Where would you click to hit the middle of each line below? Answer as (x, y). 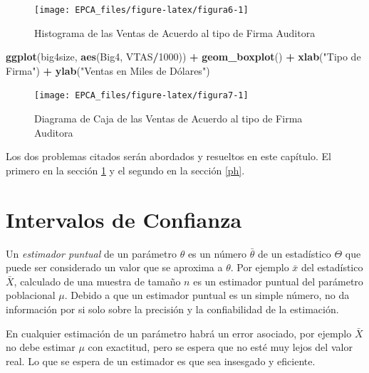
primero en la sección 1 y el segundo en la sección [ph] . (125, 170)
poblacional (31, 295)
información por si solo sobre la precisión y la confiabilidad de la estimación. (172, 309)
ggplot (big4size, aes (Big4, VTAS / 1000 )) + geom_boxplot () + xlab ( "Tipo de (183, 57)
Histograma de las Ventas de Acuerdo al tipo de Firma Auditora (175, 32)
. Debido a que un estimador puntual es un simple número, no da (207, 295)
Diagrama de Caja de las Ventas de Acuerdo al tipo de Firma (168, 119)
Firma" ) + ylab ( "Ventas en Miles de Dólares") (108, 70)
